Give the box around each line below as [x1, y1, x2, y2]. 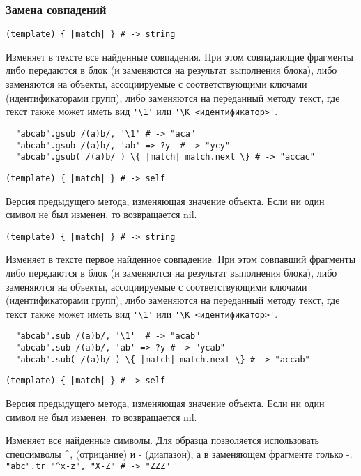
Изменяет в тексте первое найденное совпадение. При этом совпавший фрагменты [6, 252, 356, 266]
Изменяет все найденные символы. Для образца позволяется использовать [6, 433, 319, 447]
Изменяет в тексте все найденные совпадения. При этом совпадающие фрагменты [6, 49, 354, 63]
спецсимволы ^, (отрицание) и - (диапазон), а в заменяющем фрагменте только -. [6, 446, 353, 461]
